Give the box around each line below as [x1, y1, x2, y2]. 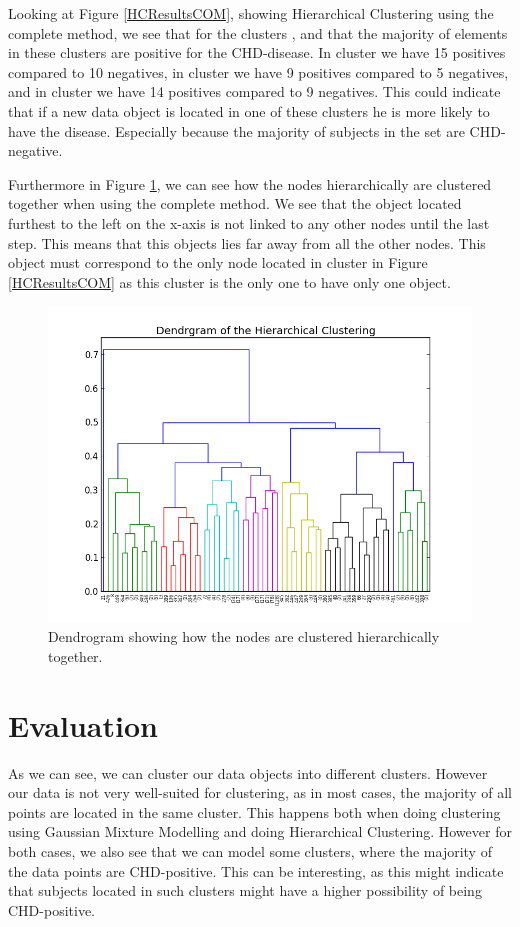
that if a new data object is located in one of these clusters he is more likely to [8, 100, 490, 121]
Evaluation [8, 704, 158, 745]
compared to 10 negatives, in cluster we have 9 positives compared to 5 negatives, [8, 61, 509, 82]
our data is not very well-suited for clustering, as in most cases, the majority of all [8, 782, 512, 803]
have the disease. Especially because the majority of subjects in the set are [8, 120, 465, 141]
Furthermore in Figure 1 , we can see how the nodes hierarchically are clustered [8, 173, 492, 194]
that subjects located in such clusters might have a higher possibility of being [8, 880, 482, 901]
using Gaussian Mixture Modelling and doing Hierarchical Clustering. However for [8, 821, 512, 842]
